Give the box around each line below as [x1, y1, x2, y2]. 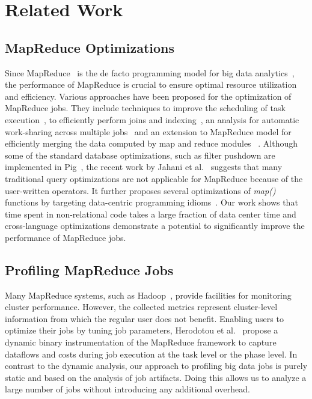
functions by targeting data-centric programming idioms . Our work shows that [5, 196, 298, 209]
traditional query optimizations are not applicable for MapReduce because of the [5, 172, 303, 184]
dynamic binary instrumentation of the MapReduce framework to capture [5, 336, 277, 349]
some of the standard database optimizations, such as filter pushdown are [5, 148, 275, 161]
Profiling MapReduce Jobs [5, 260, 174, 279]
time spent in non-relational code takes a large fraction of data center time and [5, 207, 296, 220]
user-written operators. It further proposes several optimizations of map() [5, 184, 276, 196]
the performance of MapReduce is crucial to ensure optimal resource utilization [5, 78, 297, 91]
